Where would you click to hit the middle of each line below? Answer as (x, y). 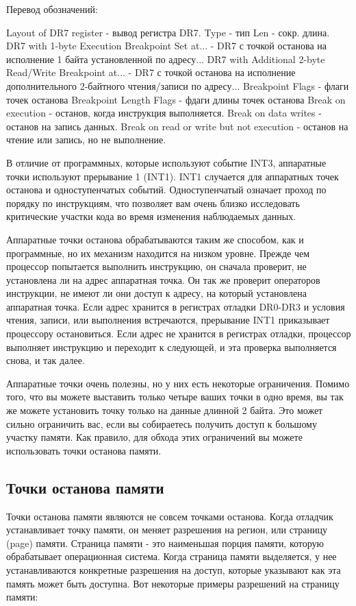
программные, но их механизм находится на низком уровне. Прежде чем (158, 253)
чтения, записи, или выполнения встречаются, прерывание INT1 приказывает (168, 320)
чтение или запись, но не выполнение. (86, 140)
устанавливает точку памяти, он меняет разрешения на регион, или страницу (167, 530)
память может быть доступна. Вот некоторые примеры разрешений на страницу (173, 583)
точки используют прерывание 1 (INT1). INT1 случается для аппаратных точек (173, 176)
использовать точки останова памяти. (84, 450)
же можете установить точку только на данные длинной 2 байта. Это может (165, 410)
